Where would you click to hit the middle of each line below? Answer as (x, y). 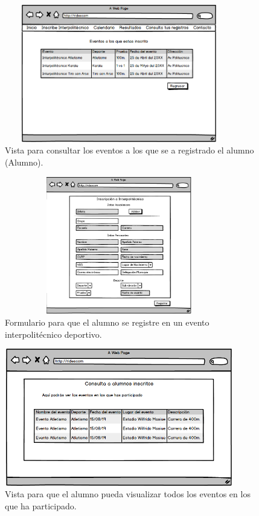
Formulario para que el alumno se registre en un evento (107, 322)
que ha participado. (41, 506)
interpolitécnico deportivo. (53, 334)
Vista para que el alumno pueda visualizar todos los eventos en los (128, 494)
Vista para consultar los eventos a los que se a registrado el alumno (129, 150)
